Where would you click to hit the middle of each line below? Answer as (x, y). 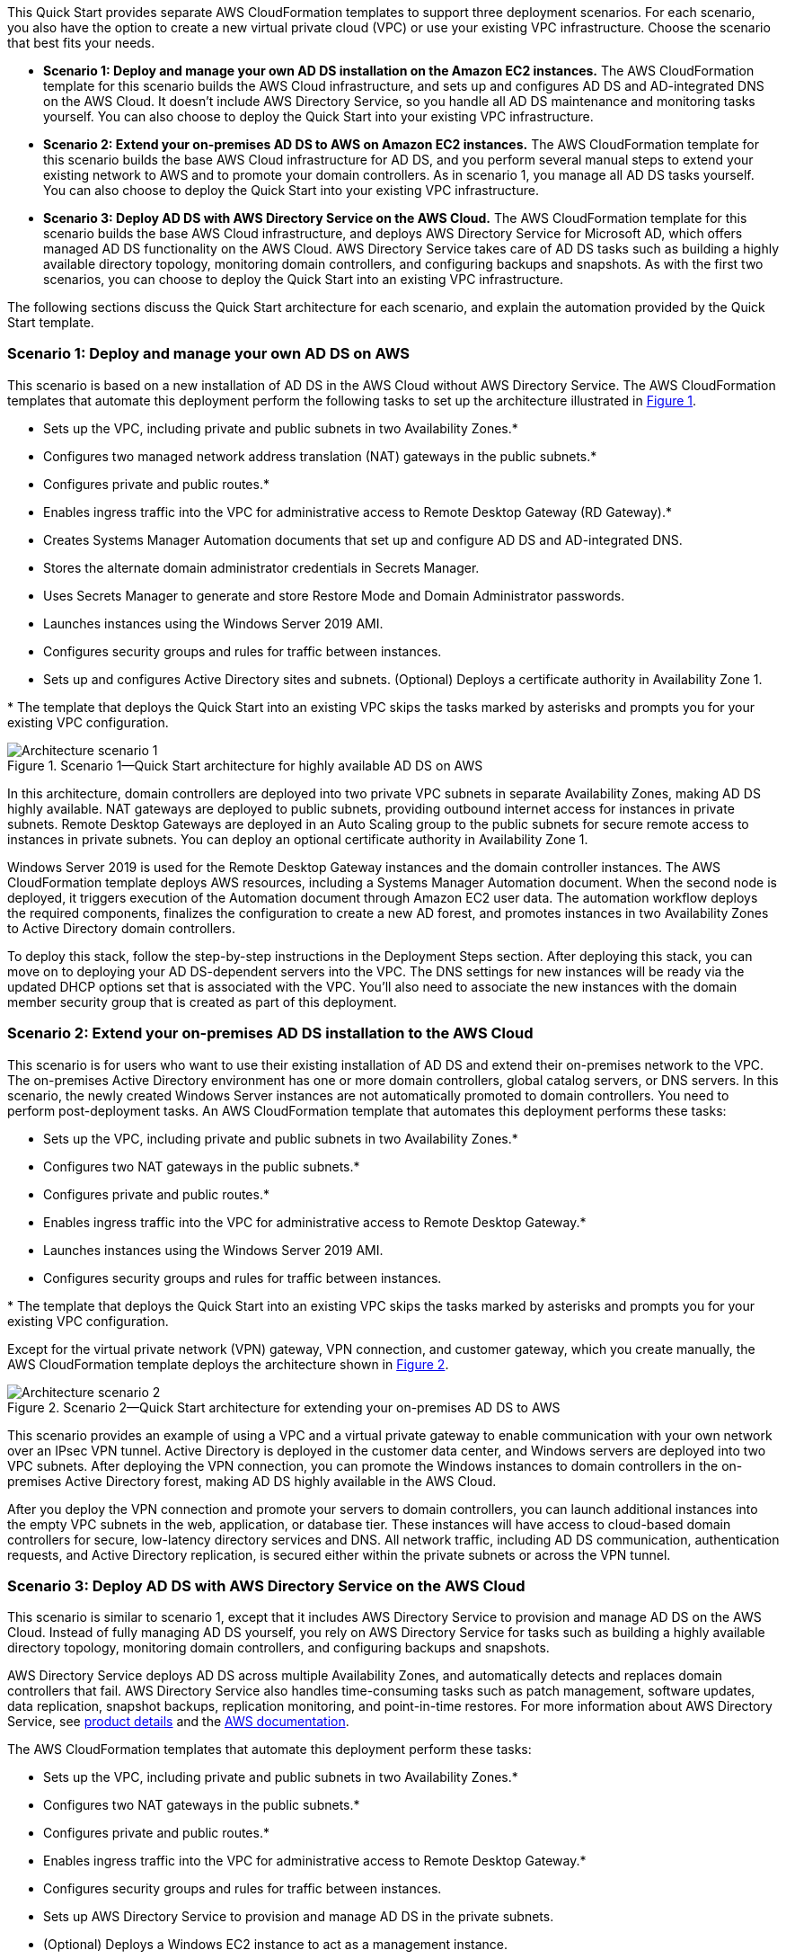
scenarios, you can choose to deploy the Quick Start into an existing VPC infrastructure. (303, 279)
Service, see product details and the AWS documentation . (178, 1722)
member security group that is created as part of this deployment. (202, 1002)
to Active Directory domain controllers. (121, 928)
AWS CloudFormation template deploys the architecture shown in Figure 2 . (228, 1364)
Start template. (51, 322)
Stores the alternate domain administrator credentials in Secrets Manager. (261, 567)
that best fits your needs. (81, 43)
